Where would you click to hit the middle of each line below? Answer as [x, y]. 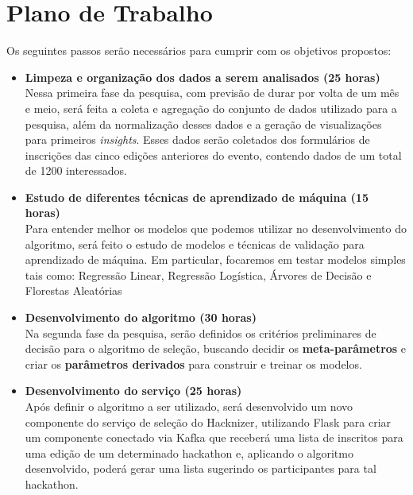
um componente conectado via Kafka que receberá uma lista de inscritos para [214, 437]
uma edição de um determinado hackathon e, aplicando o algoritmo [189, 452]
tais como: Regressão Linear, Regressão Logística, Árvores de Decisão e [198, 275]
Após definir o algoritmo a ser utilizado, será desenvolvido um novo [189, 406]
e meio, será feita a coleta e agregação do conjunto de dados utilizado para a [211, 108]
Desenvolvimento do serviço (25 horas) [133, 391]
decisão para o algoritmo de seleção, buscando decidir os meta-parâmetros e [216, 348]
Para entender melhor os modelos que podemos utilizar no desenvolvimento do [216, 228]
